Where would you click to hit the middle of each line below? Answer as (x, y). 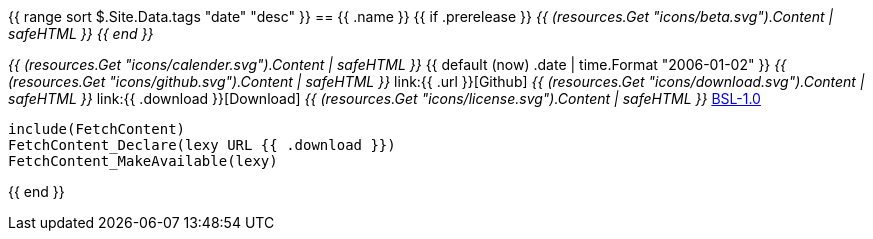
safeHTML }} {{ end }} (81, 33)
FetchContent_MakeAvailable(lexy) (143, 161)
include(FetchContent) (97, 129)
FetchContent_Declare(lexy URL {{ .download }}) (202, 145)
